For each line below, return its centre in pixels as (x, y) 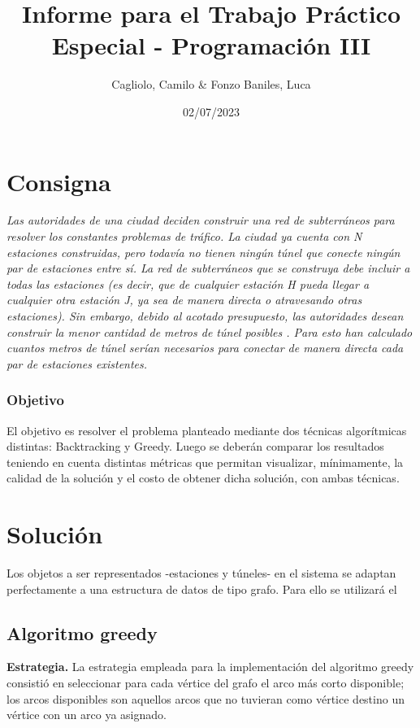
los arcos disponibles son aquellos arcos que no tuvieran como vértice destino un (206, 698)
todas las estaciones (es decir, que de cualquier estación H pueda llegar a (188, 283)
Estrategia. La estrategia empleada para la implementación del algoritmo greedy (210, 667)
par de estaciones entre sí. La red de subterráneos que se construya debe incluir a (208, 268)
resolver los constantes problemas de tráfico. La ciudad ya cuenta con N (184, 236)
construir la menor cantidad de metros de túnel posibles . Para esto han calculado (210, 331)
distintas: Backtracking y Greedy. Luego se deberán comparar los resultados (195, 446)
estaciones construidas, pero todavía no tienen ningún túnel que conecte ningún (204, 252)
